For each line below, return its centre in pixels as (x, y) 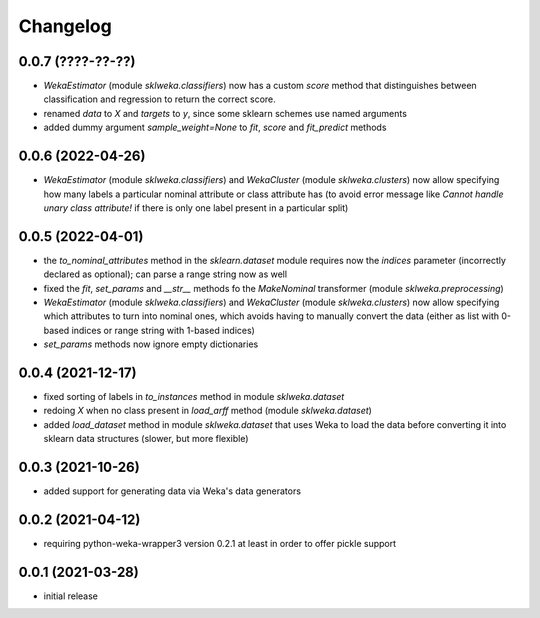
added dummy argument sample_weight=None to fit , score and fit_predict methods (215, 127)
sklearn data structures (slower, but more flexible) (146, 439)
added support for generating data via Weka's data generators (172, 491)
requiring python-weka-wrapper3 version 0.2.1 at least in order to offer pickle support (220, 544)
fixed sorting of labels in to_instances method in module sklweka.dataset (194, 397)
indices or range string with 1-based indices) (163, 330)
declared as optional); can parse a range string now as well (165, 274)
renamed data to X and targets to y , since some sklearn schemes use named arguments (225, 113)
